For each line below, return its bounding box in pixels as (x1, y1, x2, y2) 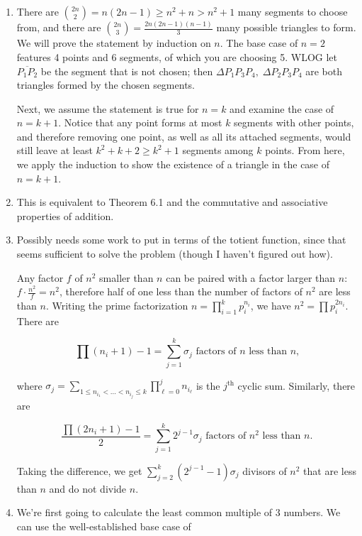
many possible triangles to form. (216, 20, 356, 35)
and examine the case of (230, 101, 334, 116)
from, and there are (16, 20, 101, 35)
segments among (182, 143, 254, 158)
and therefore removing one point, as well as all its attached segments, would (16, 128, 351, 143)
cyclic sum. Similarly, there (237, 378, 356, 393)
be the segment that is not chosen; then (40, 63, 213, 78)
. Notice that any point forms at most (58, 115, 222, 130)
